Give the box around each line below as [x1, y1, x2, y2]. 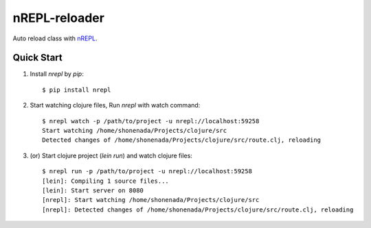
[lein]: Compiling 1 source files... [42, 177, 170, 185]
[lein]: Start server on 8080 [42, 186, 144, 194]
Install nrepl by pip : [30, 70, 84, 78]
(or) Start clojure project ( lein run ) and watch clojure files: [30, 151, 192, 160]
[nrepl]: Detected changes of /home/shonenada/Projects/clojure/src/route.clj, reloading [42, 205, 354, 214]
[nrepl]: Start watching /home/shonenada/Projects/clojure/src [42, 196, 260, 204]
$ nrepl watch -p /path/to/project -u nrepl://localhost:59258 [42, 117, 260, 125]
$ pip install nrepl [42, 86, 111, 94]
